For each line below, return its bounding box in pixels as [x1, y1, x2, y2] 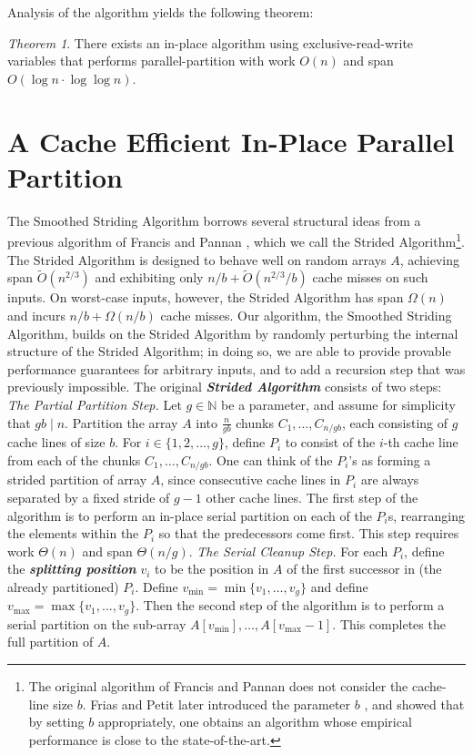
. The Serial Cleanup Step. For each [188, 541, 388, 560]
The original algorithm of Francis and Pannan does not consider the [28, 677, 408, 696]
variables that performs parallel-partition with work [7, 51, 296, 70]
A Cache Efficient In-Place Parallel [7, 122, 455, 159]
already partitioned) [7, 576, 119, 596]
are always [360, 470, 419, 489]
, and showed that [364, 694, 465, 713]
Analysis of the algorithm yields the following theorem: [7, 3, 314, 21]
